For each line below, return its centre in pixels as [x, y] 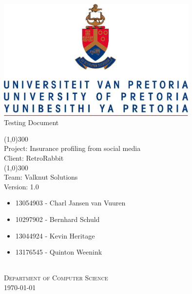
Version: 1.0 [21, 186]
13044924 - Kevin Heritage [55, 235]
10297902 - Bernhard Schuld [58, 219]
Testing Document [31, 122]
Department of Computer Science [56, 278]
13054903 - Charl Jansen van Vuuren [70, 203]
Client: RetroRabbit [34, 157]
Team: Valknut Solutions [41, 177]
